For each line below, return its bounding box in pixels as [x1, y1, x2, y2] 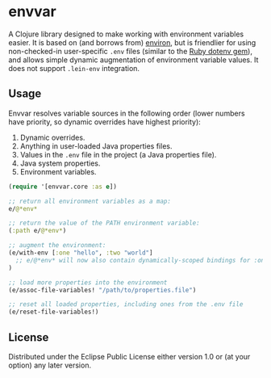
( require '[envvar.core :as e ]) [8, 183, 117, 191]
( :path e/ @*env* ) [8, 227, 67, 235]
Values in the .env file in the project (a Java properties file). [19, 149, 217, 159]
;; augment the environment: [8, 241, 106, 250]
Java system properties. [19, 158, 101, 168]
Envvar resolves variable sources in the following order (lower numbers [8, 108, 245, 118]
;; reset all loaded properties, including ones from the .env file [8, 300, 244, 309]
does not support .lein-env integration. [8, 63, 140, 73]
